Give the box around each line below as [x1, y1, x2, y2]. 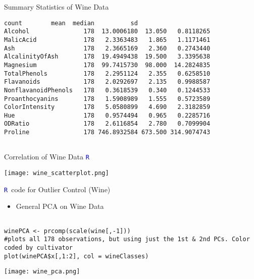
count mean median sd [4, 19, 138, 27]
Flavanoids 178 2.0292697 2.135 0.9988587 [4, 78, 211, 86]
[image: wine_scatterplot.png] [4, 170, 109, 177]
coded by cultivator [4, 244, 73, 251]
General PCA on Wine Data [16, 201, 104, 211]
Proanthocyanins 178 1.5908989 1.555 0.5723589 [4, 95, 211, 102]
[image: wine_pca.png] [4, 268, 80, 275]
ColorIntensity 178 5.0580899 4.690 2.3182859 [4, 103, 211, 111]
